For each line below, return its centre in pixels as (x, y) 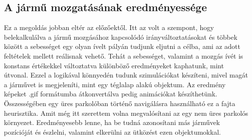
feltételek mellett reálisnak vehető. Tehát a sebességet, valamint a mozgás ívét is (124, 55)
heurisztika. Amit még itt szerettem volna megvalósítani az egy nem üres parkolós (126, 113)
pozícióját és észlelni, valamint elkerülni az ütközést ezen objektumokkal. (112, 132)
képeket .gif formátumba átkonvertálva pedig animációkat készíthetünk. (111, 94)
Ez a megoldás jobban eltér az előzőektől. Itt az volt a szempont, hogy (109, 27)
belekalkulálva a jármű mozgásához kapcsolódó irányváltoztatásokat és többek (121, 37)
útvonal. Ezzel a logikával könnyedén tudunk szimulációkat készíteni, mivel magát (126, 75)
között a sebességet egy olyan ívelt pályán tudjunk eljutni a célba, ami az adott (122, 46)
